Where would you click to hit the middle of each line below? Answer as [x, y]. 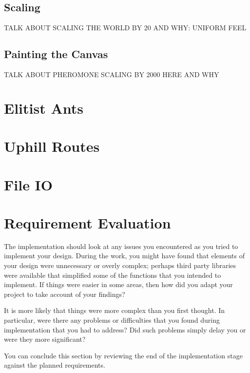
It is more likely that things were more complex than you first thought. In [115, 310]
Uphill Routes [52, 146]
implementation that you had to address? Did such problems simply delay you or [125, 329]
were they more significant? [45, 339]
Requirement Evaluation [87, 222]
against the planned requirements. [55, 365]
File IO [29, 184]
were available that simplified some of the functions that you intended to [113, 275]
